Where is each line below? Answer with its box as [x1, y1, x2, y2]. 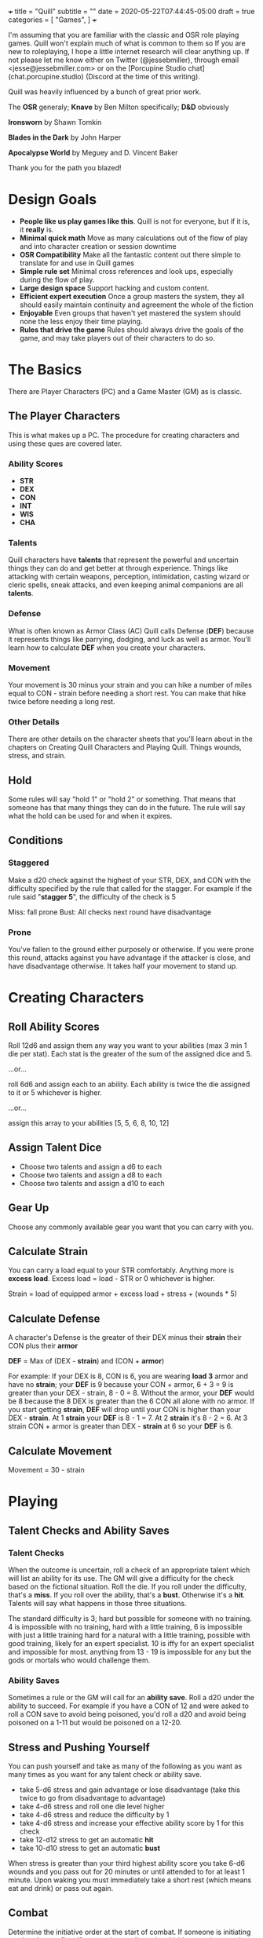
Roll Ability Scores [8, 1020, 100, 1033]
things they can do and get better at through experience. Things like [8, 564, 228, 573]
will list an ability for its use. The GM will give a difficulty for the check [8, 1573, 234, 1582]
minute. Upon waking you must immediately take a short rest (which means [8, 1875, 252, 1885]
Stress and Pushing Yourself [8, 1740, 151, 1754]
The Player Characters [8, 410, 120, 423]
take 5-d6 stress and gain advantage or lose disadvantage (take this [19, 1785, 241, 1794]
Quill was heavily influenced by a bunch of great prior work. [8, 87, 202, 97]
